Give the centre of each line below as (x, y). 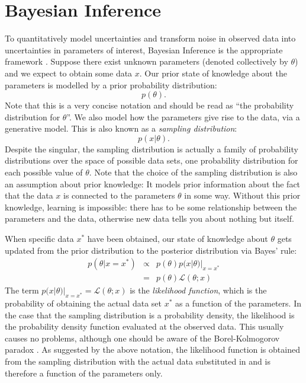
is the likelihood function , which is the (198, 290)
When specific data (39, 239)
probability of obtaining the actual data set (83, 303)
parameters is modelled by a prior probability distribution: (111, 84)
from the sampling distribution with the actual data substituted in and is (138, 361)
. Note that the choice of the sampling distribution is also (193, 172)
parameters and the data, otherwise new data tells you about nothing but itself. (149, 218)
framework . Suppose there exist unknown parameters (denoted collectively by (146, 61)
